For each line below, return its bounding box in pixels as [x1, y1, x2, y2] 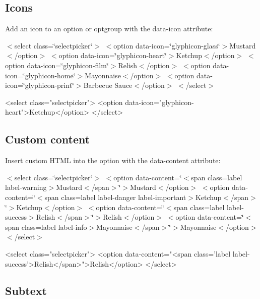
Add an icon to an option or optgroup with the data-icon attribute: [5, 23, 213, 34]
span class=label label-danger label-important [44, 191, 186, 202]
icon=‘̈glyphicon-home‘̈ [5, 70, 76, 80]
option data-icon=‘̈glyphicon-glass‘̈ [113, 40, 220, 51]
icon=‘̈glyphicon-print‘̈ [5, 80, 74, 90]
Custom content [5, 131, 90, 147]
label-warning [5, 182, 47, 192]
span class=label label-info [5, 221, 87, 232]
